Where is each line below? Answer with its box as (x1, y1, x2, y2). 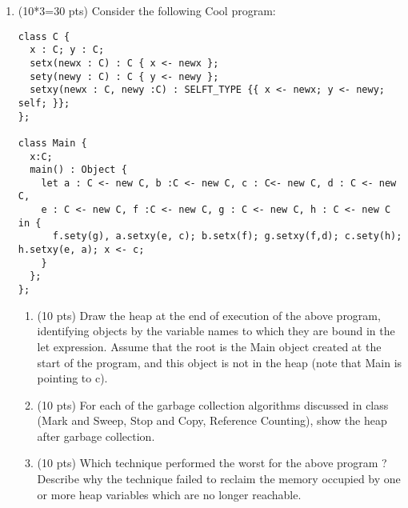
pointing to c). (37, 370, 108, 386)
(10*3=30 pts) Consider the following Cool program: (18, 2, 276, 18)
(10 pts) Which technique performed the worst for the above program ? (37, 454, 387, 471)
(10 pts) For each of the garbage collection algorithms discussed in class (37, 396, 389, 413)
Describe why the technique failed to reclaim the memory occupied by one (37, 470, 401, 487)
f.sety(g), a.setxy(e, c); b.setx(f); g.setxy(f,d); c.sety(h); (52, 230, 402, 242)
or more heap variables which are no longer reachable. (37, 486, 302, 502)
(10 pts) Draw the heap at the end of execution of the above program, (37, 306, 381, 323)
